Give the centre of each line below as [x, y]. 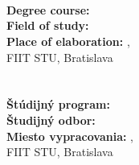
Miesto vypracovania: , [70, 136]
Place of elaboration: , [68, 41]
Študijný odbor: [51, 120]
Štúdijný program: [58, 104]
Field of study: [48, 25]
